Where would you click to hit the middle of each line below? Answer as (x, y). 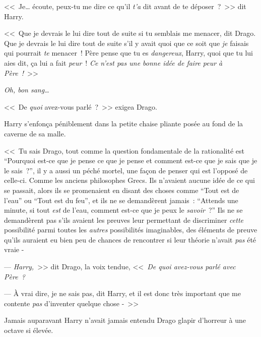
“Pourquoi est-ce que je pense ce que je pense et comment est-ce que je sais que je (131, 160)
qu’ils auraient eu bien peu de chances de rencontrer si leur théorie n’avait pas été (130, 239)
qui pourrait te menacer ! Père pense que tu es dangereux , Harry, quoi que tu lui (128, 53)
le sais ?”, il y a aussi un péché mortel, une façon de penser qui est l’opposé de (126, 170)
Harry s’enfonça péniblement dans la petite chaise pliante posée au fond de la (124, 124)
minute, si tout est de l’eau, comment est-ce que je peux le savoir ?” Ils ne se (123, 210)
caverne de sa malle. (35, 133)
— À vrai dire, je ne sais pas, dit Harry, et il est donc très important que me (122, 293)
